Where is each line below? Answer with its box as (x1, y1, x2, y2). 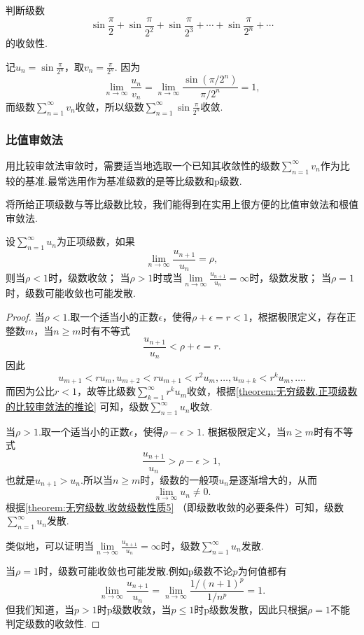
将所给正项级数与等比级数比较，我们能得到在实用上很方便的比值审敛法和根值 (6, 197, 358, 211)
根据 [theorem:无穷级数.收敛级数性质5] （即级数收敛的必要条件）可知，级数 (6, 499, 344, 514)
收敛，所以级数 (75, 99, 144, 113)
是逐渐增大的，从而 (228, 472, 317, 487)
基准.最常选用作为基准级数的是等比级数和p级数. (24, 173, 242, 188)
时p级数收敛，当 (97, 602, 171, 617)
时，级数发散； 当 (249, 270, 331, 285)
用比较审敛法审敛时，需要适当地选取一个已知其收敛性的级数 (6, 158, 280, 172)
